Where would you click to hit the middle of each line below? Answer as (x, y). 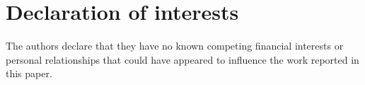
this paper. (29, 73)
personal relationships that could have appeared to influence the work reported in (182, 59)
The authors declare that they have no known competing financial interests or (175, 46)
